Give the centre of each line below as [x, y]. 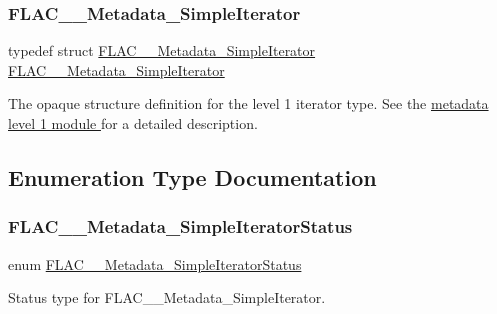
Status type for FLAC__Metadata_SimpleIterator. [167, 297]
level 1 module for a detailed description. [133, 123]
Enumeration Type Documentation [192, 176]
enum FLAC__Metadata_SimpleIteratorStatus [155, 263]
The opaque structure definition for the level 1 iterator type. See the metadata [248, 103]
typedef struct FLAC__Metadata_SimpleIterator [162, 50]
